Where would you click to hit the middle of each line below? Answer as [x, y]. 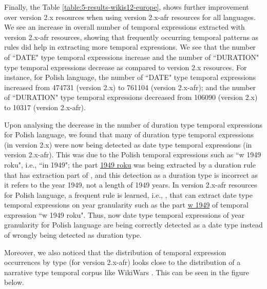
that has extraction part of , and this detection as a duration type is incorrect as [131, 174]
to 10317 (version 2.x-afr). [45, 107]
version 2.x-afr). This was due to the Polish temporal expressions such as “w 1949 [133, 154]
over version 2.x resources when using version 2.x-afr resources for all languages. [130, 17]
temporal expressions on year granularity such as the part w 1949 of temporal [126, 205]
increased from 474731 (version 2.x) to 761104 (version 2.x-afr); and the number [130, 87]
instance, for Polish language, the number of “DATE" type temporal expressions [130, 77]
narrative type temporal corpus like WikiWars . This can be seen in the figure [127, 272]
